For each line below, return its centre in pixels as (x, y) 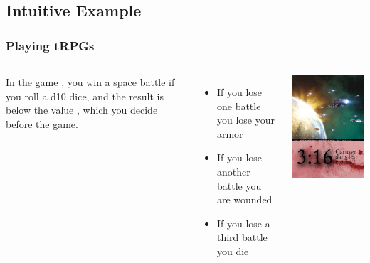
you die (233, 251)
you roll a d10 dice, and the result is (85, 96)
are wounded (244, 199)
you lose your (245, 120)
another (233, 171)
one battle (239, 106)
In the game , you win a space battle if (90, 82)
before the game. (42, 123)
